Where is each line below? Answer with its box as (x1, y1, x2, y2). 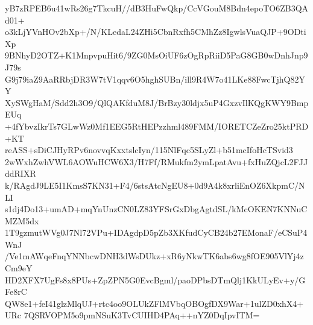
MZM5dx (5, 214, 39, 227)
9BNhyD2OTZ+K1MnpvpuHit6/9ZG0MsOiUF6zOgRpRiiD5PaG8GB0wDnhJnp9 (5, 49, 308, 62)
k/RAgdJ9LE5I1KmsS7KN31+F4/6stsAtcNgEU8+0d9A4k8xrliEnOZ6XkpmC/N (5, 178, 305, 191)
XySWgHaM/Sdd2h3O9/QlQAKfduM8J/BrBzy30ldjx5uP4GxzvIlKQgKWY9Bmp (5, 96, 309, 109)
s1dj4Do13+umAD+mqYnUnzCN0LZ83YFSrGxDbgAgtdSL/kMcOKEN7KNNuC (5, 203, 308, 215)
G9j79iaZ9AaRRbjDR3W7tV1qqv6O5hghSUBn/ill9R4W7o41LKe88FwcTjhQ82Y (5, 72, 305, 85)
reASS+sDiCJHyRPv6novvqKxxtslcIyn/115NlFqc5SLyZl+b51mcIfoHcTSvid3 (5, 144, 293, 156)
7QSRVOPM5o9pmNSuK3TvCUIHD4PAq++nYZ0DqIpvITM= (24, 309, 260, 321)
